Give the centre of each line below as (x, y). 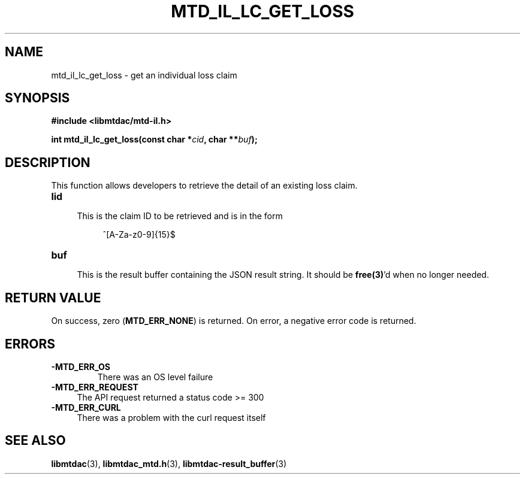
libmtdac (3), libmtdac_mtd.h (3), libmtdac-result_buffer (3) (169, 463)
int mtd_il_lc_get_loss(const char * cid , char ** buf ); (154, 140)
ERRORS (30, 344)
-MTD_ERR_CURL (86, 407)
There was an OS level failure (155, 377)
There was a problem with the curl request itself (171, 417)
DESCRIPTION (48, 162)
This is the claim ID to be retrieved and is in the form (180, 216)
